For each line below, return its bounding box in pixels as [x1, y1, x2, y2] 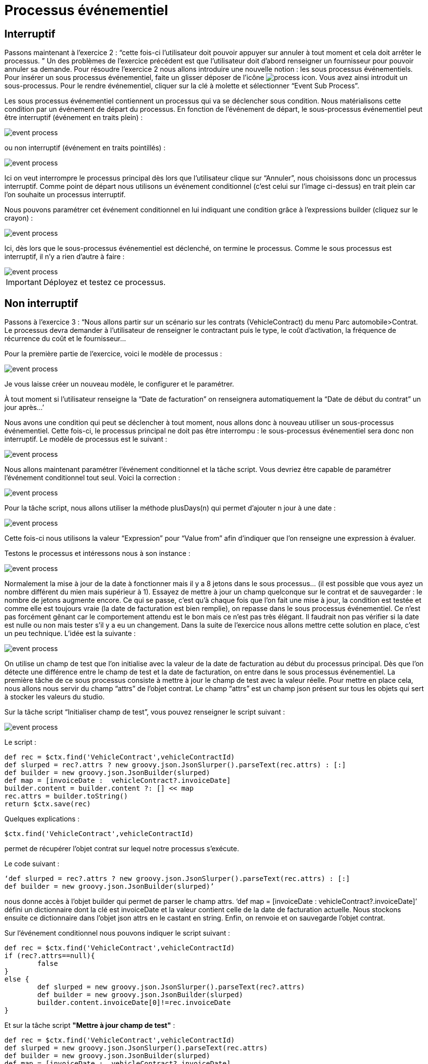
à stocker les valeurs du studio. [4, 693, 105, 701]
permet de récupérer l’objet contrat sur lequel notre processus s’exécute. [4, 844, 239, 853]
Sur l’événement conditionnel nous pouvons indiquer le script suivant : [4, 929, 230, 938]
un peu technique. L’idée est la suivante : [4, 629, 136, 638]
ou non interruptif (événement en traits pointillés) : [4, 143, 165, 152]
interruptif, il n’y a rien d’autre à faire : [4, 252, 125, 261]
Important [6, 277, 41, 287]
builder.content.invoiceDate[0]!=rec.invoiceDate [37, 999, 231, 1007]
